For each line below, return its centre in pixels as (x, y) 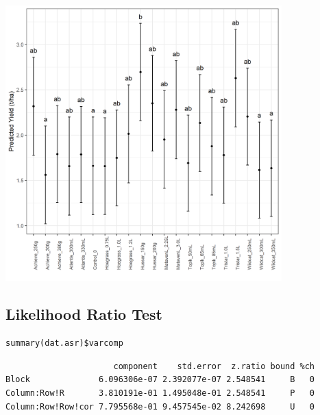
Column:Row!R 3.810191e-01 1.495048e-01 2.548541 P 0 (160, 393)
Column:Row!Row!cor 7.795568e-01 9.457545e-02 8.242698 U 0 (160, 406)
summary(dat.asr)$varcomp (64, 343)
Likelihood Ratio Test (84, 314)
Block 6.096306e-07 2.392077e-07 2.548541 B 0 (160, 380)
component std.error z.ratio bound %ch (214, 366)
